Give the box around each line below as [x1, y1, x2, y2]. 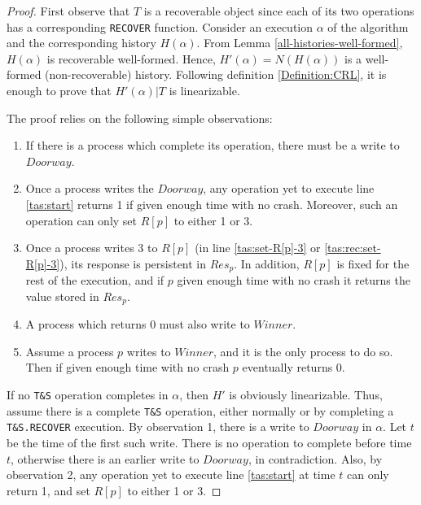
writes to [126, 342, 171, 359]
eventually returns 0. [242, 359, 345, 376]
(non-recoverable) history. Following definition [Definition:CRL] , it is [45, 66, 387, 83]
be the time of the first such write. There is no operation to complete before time [7, 434, 412, 451]
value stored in [25, 287, 99, 304]
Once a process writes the [25, 180, 154, 197]
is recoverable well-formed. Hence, [46, 50, 216, 67]
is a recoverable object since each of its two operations [143, 2, 414, 19]
